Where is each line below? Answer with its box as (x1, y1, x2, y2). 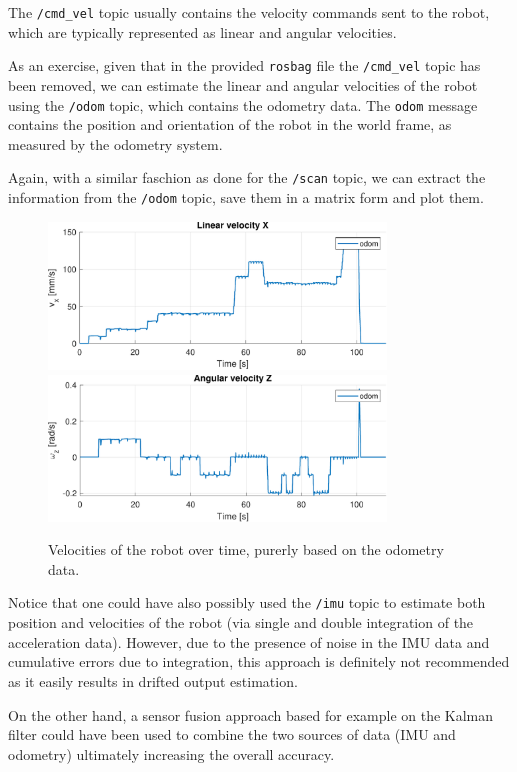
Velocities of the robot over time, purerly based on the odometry (48, 539, 444, 560)
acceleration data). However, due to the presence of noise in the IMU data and (8, 631, 490, 652)
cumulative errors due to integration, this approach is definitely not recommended (8, 651, 510, 672)
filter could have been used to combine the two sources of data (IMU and (8, 724, 456, 745)
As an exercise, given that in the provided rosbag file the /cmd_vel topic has (8, 55, 481, 76)
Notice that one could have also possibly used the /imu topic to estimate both (8, 592, 486, 613)
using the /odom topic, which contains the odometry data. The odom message (8, 94, 478, 115)
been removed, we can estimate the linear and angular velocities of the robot (8, 74, 478, 95)
